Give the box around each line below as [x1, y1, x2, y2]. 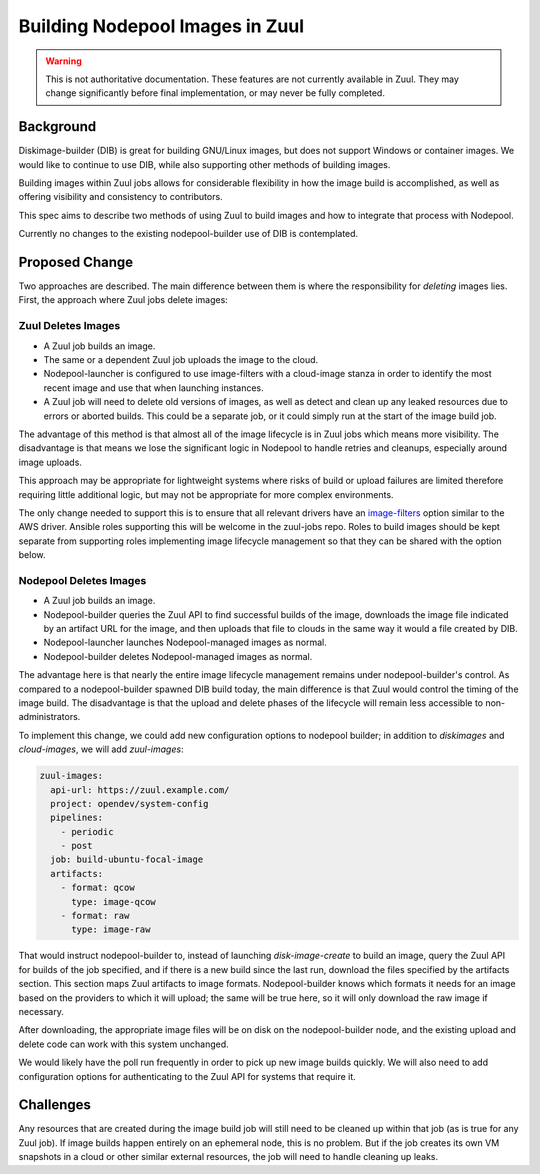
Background [18, 118, 97, 135]
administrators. [18, 711, 81, 723]
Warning [45, 55, 82, 67]
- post [60, 840, 93, 852]
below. [18, 549, 46, 561]
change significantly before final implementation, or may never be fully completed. [45, 87, 385, 99]
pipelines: [50, 812, 104, 824]
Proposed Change [18, 254, 134, 270]
